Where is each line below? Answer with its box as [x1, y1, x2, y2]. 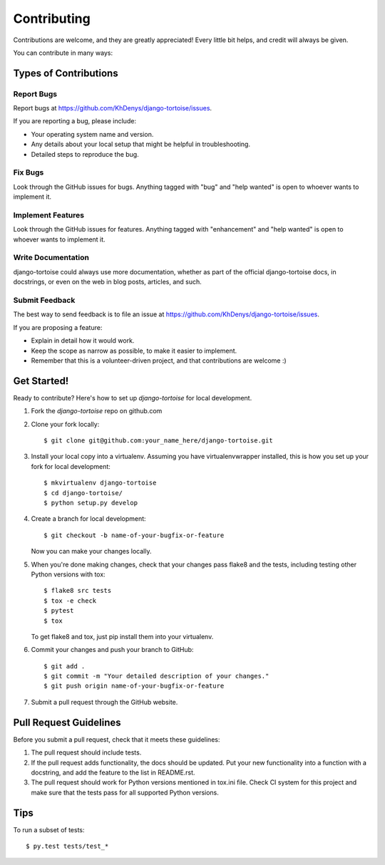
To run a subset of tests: [13, 825, 85, 834]
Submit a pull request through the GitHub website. [31, 698, 178, 706]
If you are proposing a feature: [13, 323, 103, 331]
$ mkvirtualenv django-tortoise [43, 479, 157, 487]
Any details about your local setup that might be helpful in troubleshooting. [31, 140, 251, 149]
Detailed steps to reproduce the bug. [31, 150, 139, 158]
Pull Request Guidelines [13, 716, 121, 728]
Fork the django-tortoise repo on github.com [31, 407, 163, 415]
